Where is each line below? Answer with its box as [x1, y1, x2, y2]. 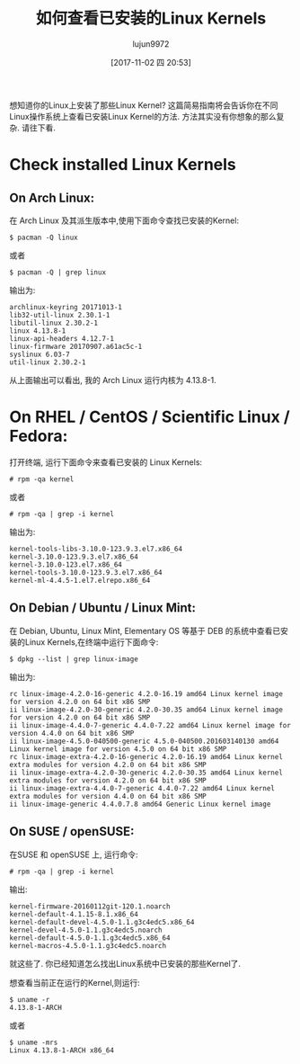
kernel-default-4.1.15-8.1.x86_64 [9, 909, 139, 918]
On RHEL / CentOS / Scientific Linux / [9, 407, 290, 427]
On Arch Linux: [9, 190, 95, 205]
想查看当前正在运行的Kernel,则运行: [9, 977, 141, 988]
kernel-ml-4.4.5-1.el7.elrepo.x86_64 [9, 576, 151, 585]
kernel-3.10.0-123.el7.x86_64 [9, 559, 123, 569]
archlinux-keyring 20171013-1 [9, 302, 123, 311]
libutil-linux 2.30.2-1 [9, 318, 99, 327]
